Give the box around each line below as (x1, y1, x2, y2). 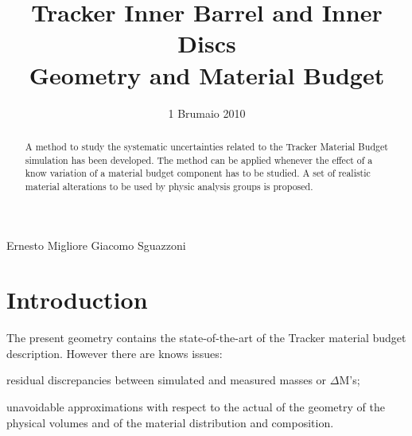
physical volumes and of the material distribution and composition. (6, 414, 334, 430)
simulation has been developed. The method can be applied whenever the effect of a (25, 153, 373, 166)
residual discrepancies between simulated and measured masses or (6, 372, 327, 388)
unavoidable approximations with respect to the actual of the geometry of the (6, 399, 385, 415)
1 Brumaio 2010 (168, 104, 246, 121)
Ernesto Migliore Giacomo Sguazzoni (6, 236, 186, 253)
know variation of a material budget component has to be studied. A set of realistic (25, 166, 371, 180)
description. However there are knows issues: (6, 345, 223, 361)
